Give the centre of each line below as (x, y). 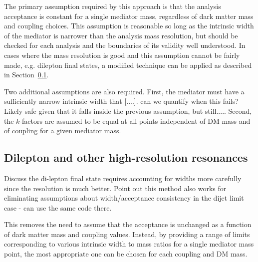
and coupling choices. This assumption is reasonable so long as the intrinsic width (129, 26)
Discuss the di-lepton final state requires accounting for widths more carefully (123, 178)
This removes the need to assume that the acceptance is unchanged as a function (128, 224)
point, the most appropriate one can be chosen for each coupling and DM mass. (126, 254)
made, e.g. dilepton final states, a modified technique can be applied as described (128, 65)
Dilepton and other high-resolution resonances (126, 157)
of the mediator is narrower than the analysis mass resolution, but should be (121, 35)
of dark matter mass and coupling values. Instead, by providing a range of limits (127, 234)
